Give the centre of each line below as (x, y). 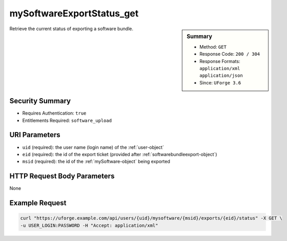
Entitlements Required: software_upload (67, 120)
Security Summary (40, 101)
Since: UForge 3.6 (220, 82)
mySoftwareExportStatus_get (74, 13)
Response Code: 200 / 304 (230, 54)
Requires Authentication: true (54, 113)
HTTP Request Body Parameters (62, 176)
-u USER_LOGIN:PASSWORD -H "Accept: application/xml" (89, 225)
